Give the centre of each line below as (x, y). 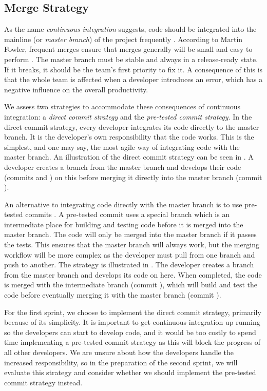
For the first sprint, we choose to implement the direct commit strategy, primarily (133, 312)
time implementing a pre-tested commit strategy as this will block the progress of (132, 342)
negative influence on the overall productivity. (76, 89)
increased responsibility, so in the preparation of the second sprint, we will (121, 362)
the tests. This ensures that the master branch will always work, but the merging (132, 245)
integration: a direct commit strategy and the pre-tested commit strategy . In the (128, 116)
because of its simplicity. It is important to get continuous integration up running (132, 322)
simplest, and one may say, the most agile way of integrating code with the (122, 146)
